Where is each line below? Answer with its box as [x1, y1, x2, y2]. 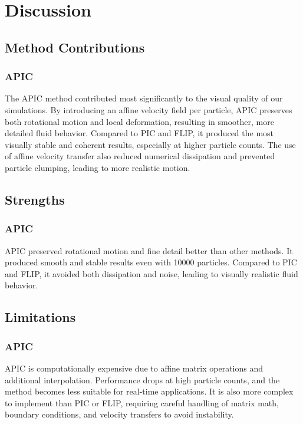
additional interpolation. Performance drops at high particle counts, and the [5, 373, 280, 386]
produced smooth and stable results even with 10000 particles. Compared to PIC [5, 256, 297, 268]
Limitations [5, 308, 76, 326]
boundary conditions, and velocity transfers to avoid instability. [5, 408, 234, 420]
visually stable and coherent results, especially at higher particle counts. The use [5, 138, 296, 150]
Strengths [5, 190, 65, 208]
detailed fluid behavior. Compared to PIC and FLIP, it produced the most [5, 127, 274, 139]
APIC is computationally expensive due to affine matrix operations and [5, 361, 264, 374]
